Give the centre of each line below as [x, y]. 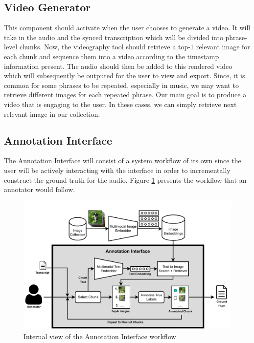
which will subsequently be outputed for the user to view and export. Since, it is [125, 75]
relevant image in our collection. [52, 114]
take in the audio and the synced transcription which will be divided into [114, 37]
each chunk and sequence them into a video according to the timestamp [112, 56]
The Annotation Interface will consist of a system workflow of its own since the [123, 161]
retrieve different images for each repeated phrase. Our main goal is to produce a [125, 95]
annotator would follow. [40, 189]
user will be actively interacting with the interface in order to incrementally [117, 170]
